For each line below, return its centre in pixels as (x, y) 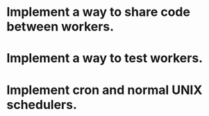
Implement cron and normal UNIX (104, 90)
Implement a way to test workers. (104, 58)
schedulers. (42, 105)
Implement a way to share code (98, 12)
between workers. (60, 27)
